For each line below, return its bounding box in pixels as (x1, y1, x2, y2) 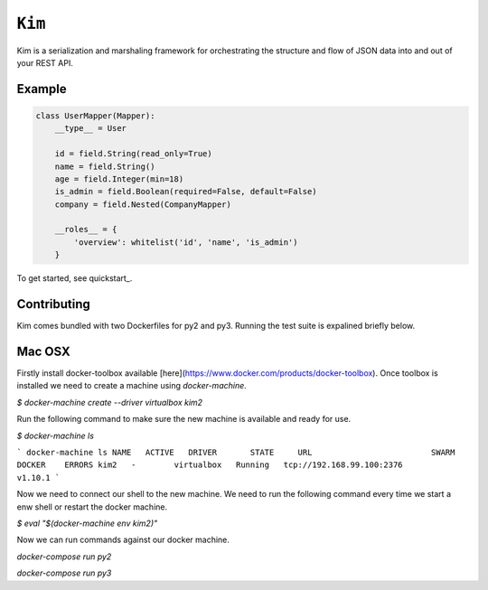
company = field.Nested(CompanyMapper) (54, 199, 232, 210)
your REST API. (16, 57, 74, 68)
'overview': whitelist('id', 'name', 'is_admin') (73, 237, 298, 248)
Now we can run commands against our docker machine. (16, 534, 230, 546)
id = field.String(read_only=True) (54, 149, 212, 159)
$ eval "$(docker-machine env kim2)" (16, 518, 158, 529)
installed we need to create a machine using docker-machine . (16, 380, 248, 391)
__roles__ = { (54, 224, 117, 235)
